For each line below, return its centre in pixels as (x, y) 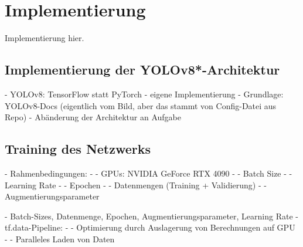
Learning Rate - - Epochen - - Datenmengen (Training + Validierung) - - (136, 185)
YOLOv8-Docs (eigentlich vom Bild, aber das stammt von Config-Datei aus (141, 105)
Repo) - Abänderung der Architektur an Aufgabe (93, 117)
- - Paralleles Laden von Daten (60, 238)
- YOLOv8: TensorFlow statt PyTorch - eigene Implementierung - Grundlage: (144, 94)
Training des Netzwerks (78, 149)
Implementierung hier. (45, 38)
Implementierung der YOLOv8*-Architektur (142, 70)
